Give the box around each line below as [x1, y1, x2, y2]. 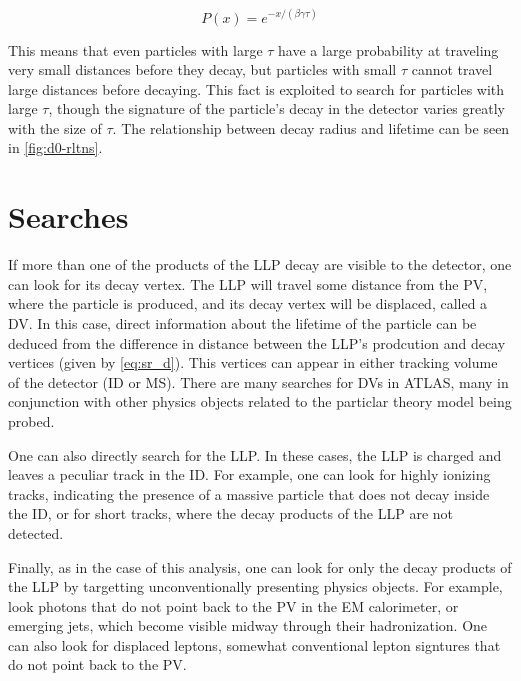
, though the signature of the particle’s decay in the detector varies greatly [48, 98, 505, 119]
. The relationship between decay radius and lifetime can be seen [112, 117, 510, 138]
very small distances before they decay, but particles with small [8, 59, 397, 80]
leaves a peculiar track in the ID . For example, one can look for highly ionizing [8, 464, 491, 485]
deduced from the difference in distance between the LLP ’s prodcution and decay [8, 332, 506, 353]
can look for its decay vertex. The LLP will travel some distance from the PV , [8, 273, 488, 294]
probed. [8, 410, 55, 431]
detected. [8, 522, 64, 543]
